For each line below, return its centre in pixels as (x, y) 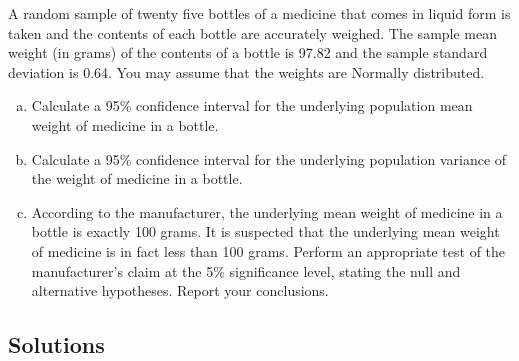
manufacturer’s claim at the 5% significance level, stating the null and (246, 270)
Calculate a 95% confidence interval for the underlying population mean (252, 105)
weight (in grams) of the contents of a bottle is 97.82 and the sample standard (248, 52)
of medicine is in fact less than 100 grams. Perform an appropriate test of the (268, 250)
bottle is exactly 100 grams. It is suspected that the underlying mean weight (265, 231)
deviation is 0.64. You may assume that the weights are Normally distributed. (246, 71)
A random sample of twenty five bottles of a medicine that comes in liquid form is (259, 13)
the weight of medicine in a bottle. (137, 178)
